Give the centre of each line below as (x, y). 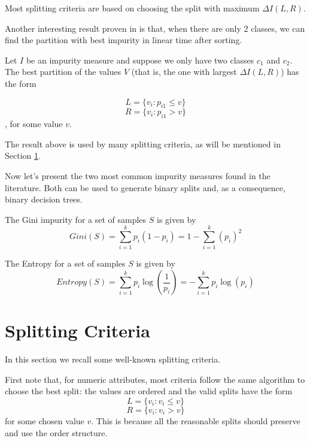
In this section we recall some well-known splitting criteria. (113, 359)
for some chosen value (45, 420)
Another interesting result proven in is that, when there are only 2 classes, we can (155, 28)
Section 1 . (23, 155)
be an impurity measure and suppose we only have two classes (140, 60)
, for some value (34, 124)
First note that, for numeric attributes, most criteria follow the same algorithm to (155, 379)
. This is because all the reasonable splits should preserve (196, 420)
